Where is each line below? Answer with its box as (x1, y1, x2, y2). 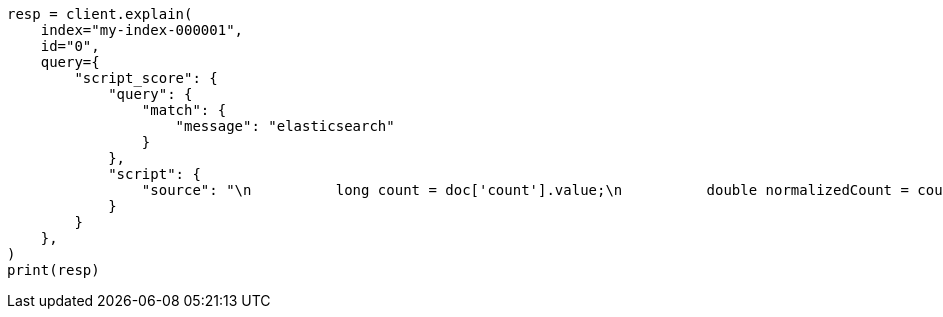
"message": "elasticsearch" (175, 118, 395, 134)
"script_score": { (74, 70, 218, 86)
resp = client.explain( (7, 6, 193, 22)
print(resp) (7, 262, 100, 278)
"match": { (141, 102, 227, 118)
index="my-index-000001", (40, 22, 244, 38)
